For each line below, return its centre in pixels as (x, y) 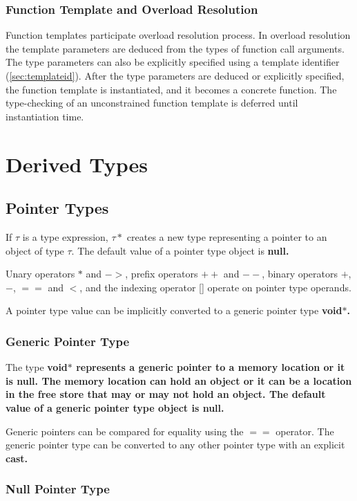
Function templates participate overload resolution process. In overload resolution (178, 35)
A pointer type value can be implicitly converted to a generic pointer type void (174, 310)
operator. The (305, 431)
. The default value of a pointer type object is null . (180, 250)
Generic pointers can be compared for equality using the (125, 431)
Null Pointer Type (58, 489)
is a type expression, (65, 236)
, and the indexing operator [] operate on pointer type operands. (215, 287)
